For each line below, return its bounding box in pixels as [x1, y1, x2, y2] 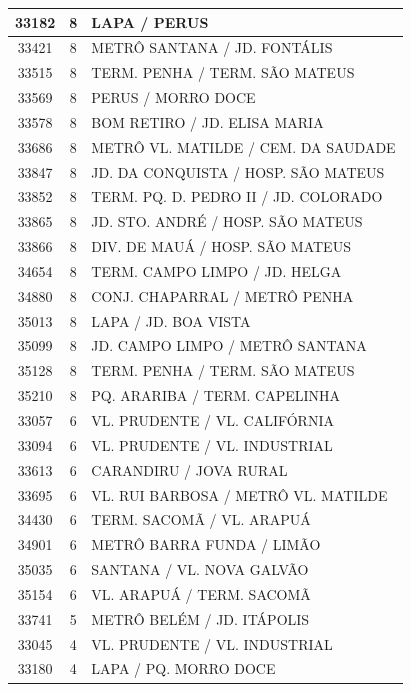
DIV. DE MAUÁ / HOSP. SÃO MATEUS [91, 236, 351, 257]
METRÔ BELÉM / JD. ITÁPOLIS [91, 608, 310, 629]
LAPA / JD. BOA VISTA [91, 310, 251, 331]
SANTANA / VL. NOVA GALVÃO [91, 559, 309, 580]
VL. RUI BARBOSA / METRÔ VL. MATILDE [91, 484, 388, 505]
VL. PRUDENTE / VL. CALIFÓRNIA [91, 410, 334, 430]
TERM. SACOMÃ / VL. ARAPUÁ [91, 509, 311, 530]
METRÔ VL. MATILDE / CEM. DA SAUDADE [91, 136, 396, 157]
